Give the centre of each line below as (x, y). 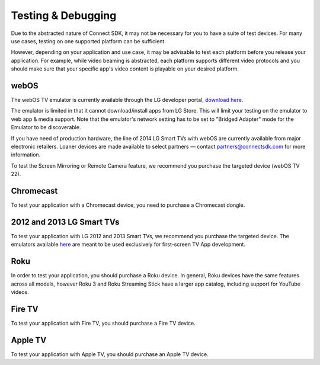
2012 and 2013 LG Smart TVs (65, 222)
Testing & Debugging (64, 15)
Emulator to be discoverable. (46, 127)
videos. (20, 292)
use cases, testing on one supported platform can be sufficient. (88, 41)
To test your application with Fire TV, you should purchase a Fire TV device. (103, 323)
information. (26, 155)
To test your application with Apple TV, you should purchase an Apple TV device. (110, 354)
